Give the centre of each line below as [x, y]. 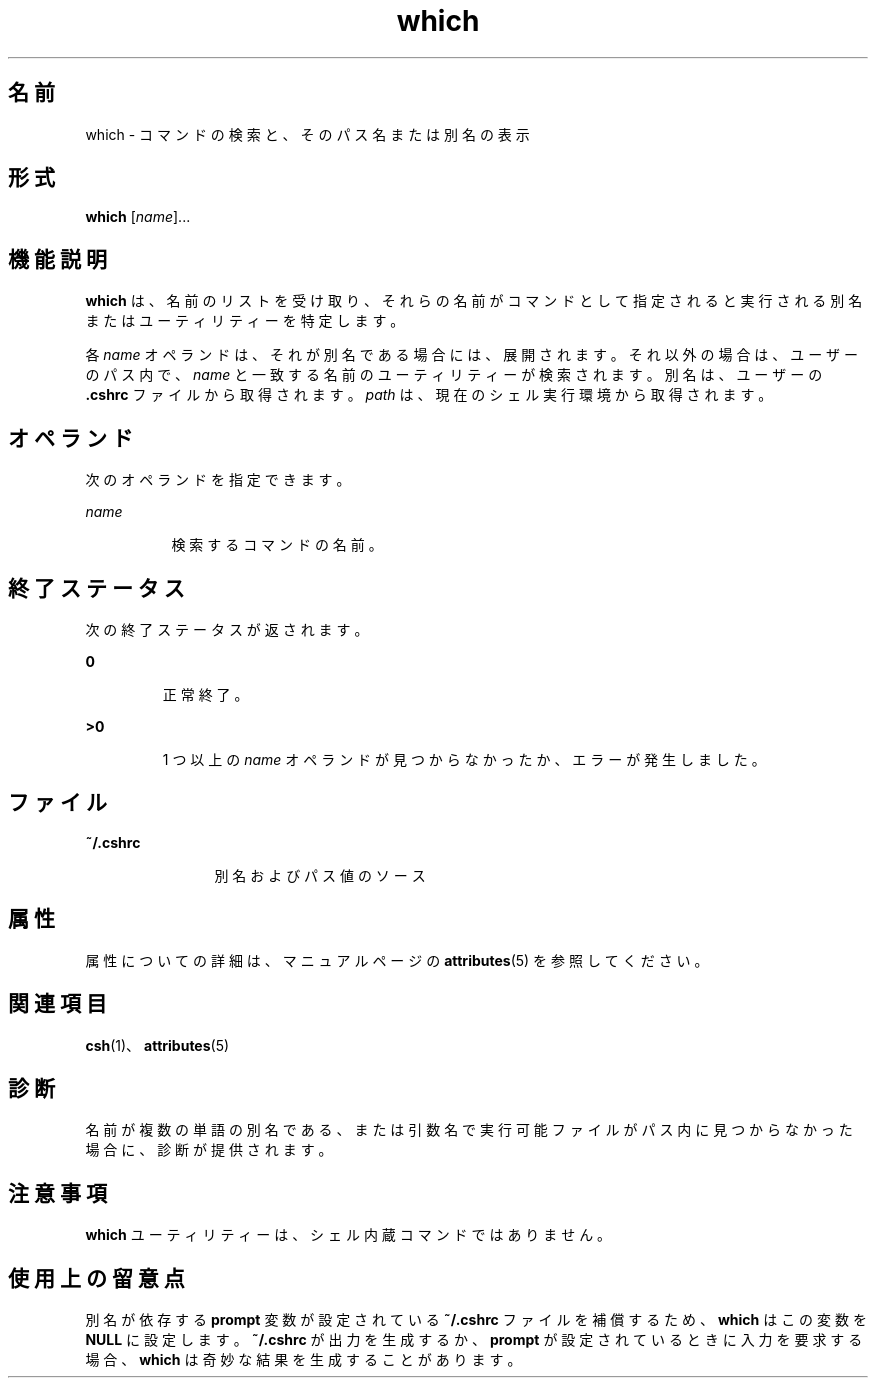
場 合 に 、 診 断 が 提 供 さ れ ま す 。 [209, 1150]
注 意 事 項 [57, 1193]
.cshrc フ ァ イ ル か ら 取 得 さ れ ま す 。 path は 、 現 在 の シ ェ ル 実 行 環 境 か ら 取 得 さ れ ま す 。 [429, 395]
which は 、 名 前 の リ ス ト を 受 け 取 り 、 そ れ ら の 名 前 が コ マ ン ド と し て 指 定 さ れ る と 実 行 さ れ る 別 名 [474, 301]
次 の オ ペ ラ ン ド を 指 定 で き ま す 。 [218, 480]
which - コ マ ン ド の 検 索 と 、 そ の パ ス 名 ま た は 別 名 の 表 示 [307, 134]
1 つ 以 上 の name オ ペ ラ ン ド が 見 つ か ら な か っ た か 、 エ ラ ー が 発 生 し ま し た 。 [464, 759]
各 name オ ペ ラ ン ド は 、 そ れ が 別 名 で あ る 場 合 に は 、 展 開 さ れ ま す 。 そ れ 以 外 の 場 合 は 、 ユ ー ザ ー [472, 355]
